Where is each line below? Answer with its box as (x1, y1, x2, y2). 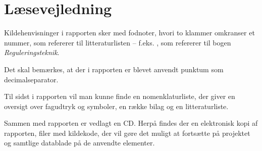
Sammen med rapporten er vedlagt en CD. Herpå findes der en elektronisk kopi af (4, 118, 258, 128)
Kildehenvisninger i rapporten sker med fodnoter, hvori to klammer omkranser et (4, 27, 255, 38)
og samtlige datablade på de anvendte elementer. (4, 137, 155, 148)
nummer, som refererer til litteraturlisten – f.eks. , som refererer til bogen (4, 37, 231, 47)
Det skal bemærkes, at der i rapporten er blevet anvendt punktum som (4, 64, 224, 74)
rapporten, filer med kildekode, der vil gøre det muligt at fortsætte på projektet (4, 127, 250, 138)
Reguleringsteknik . (4, 47, 60, 58)
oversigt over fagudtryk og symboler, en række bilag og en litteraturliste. (4, 100, 229, 111)
